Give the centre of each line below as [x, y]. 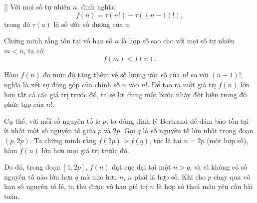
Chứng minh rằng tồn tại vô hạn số [58, 41]
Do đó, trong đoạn [32, 167]
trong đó [17, 24]
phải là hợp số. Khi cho [170, 176]
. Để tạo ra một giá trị [182, 84]
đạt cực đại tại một [141, 167]
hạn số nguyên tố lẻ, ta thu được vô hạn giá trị [76, 186]
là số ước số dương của [88, 24]
